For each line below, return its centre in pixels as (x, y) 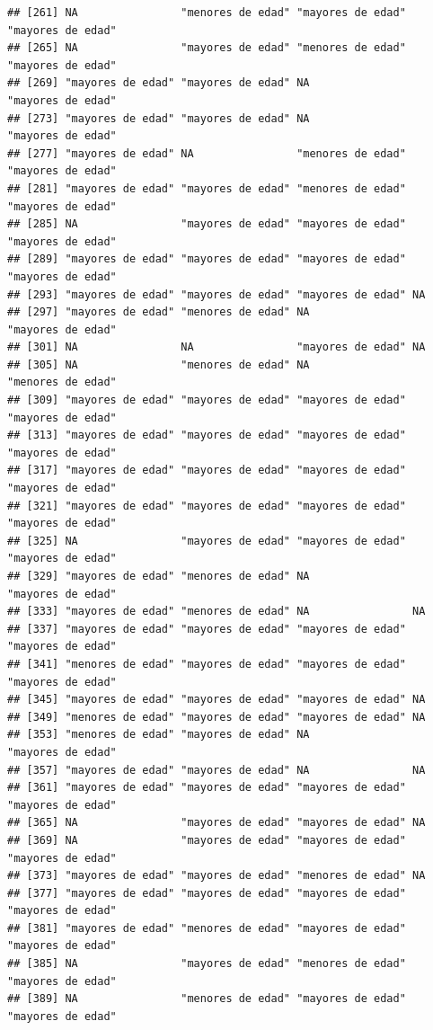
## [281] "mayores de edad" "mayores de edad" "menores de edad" (207, 188)
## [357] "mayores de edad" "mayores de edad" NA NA (216, 770)
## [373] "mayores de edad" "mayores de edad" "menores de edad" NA (216, 876)
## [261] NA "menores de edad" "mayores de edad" (207, 13)
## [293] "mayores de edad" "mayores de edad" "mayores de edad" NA (216, 294)
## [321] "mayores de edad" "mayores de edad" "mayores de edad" (207, 506)
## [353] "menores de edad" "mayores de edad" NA (159, 735)
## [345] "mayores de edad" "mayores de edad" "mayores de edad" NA (216, 700)
